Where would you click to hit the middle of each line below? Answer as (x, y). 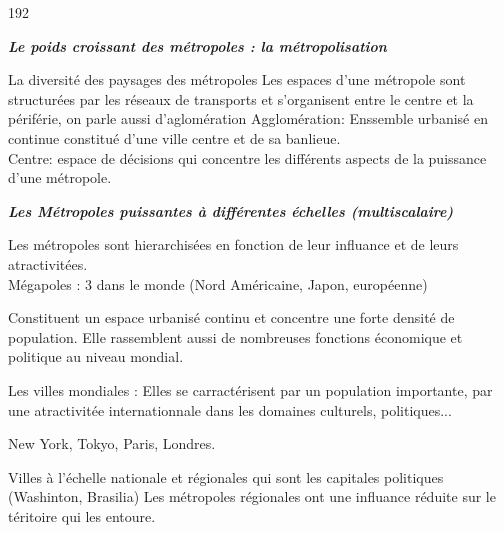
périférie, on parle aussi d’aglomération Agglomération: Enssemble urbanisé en (248, 118)
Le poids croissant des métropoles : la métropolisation (197, 45)
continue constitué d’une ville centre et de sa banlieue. (174, 137)
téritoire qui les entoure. (82, 515)
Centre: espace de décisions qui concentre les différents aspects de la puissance (247, 157)
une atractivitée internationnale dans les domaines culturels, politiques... (230, 409)
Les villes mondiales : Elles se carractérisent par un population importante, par (250, 389)
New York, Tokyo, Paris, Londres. (112, 443)
